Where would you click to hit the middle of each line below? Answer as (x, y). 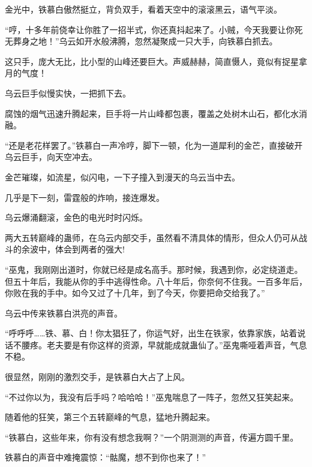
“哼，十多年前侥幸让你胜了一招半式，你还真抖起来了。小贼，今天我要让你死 (154, 29)
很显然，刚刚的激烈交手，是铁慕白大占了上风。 (97, 377)
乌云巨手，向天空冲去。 (51, 157)
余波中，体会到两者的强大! (73, 249)
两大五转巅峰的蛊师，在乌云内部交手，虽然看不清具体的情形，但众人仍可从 (152, 237)
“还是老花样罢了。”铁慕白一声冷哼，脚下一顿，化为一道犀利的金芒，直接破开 (154, 145)
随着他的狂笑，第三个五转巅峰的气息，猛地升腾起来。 (110, 417)
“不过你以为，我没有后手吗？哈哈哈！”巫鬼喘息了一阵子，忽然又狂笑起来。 (152, 397)
